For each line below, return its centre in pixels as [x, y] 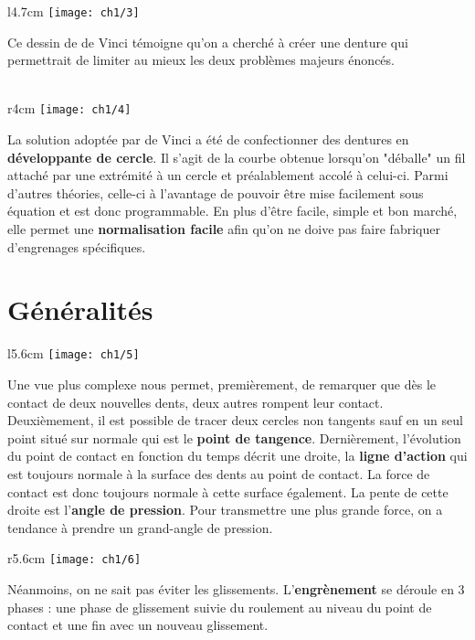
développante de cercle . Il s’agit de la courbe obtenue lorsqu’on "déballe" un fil [237, 157]
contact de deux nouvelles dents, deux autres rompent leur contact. [195, 402]
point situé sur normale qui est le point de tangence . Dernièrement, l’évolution [234, 437]
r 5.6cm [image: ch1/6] [74, 558]
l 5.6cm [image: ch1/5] [74, 353]
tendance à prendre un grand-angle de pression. [140, 527]
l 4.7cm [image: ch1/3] [74, 11]
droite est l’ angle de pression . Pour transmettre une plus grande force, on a [225, 510]
